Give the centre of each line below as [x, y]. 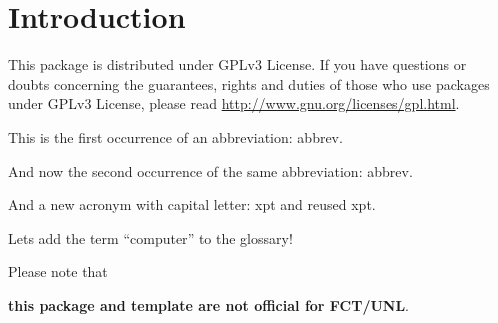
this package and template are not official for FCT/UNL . [209, 304]
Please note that [58, 271]
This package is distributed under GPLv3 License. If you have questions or [237, 64]
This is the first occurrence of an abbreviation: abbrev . [175, 136]
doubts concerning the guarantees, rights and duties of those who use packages [249, 83]
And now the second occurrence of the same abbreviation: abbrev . [210, 170]
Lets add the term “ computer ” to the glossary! [150, 237]
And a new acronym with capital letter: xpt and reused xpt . [192, 204]
